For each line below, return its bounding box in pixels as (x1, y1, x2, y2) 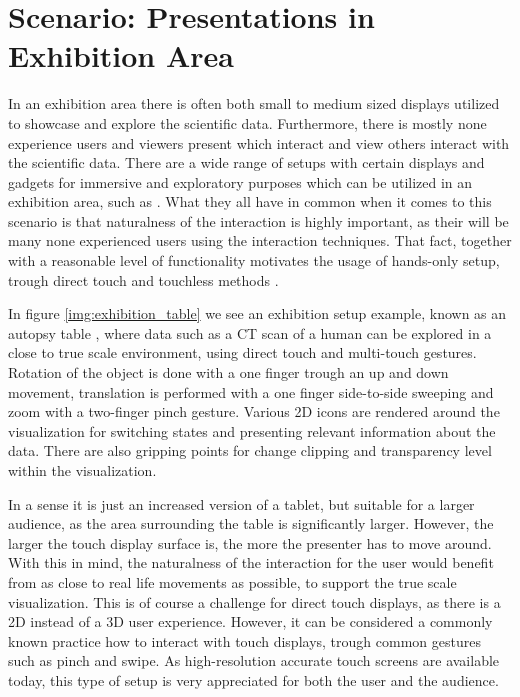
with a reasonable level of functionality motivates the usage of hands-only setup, (8, 250, 500, 271)
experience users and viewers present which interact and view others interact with (8, 132, 510, 153)
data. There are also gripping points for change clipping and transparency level (8, 440, 492, 461)
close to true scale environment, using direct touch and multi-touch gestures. (8, 342, 477, 363)
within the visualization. (8, 460, 157, 480)
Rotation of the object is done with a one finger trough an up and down (8, 362, 449, 383)
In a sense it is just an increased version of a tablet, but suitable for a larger (8, 493, 475, 514)
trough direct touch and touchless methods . (8, 269, 279, 290)
